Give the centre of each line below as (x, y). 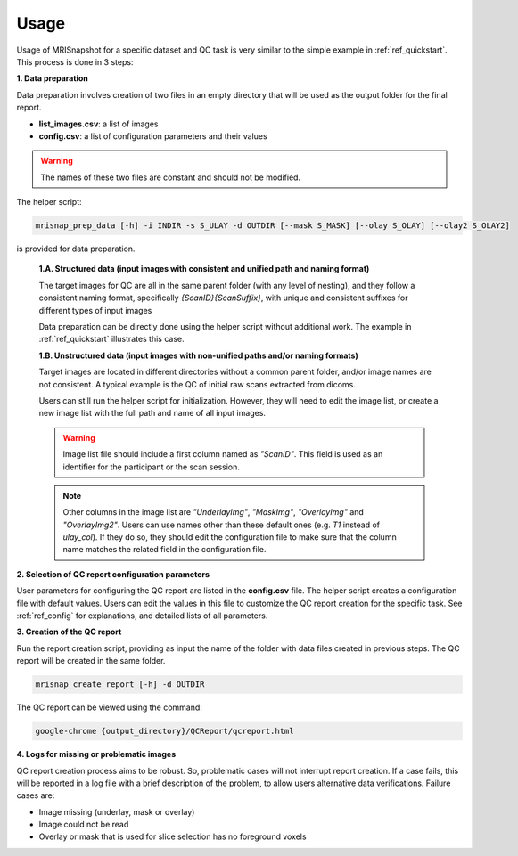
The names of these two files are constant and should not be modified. (171, 177)
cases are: (36, 795)
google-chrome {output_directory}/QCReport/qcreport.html (164, 731)
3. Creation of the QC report (69, 632)
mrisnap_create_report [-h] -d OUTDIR (120, 685)
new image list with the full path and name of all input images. (152, 413)
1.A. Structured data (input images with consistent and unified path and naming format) (204, 269)
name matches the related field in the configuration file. (164, 550)
